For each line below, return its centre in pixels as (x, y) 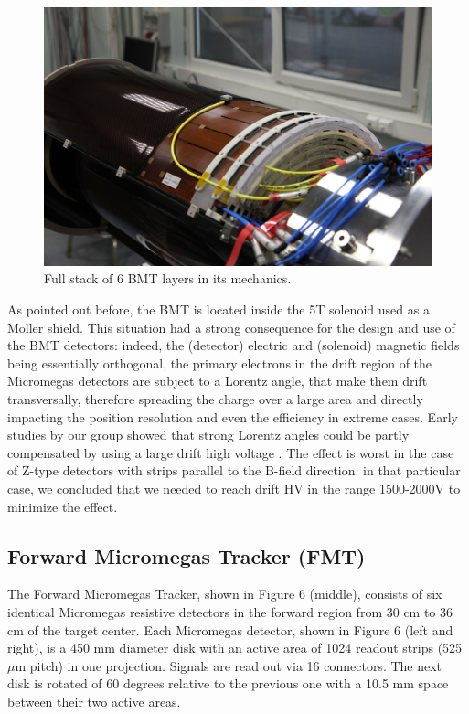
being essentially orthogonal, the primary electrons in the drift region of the (220, 362)
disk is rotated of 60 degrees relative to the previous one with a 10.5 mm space (228, 683)
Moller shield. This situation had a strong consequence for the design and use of (231, 327)
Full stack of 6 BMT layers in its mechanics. (168, 278)
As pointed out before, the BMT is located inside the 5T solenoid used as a (219, 309)
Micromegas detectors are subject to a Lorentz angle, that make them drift (218, 381)
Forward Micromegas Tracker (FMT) (187, 555)
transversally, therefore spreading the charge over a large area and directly (215, 398)
